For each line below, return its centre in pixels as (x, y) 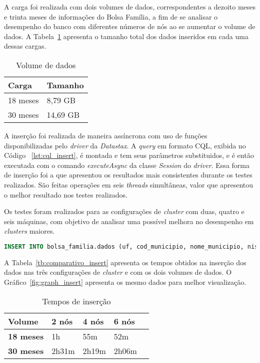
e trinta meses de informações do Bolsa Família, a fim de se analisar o (111, 16)
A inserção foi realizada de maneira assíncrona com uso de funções (106, 135)
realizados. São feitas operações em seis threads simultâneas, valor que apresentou (129, 184)
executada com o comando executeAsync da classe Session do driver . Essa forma (127, 165)
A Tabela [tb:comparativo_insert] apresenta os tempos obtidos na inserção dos (125, 262)
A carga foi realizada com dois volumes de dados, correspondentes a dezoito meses (130, 7)
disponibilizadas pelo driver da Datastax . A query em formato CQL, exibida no (125, 145)
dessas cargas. (25, 46)
